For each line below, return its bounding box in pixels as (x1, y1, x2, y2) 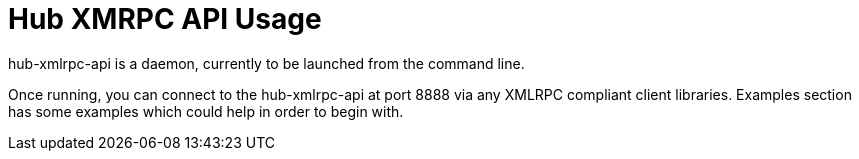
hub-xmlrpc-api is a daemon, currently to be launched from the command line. (8, 54, 525, 72)
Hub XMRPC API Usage (8, 2, 322, 36)
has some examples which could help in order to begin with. (8, 102, 404, 120)
